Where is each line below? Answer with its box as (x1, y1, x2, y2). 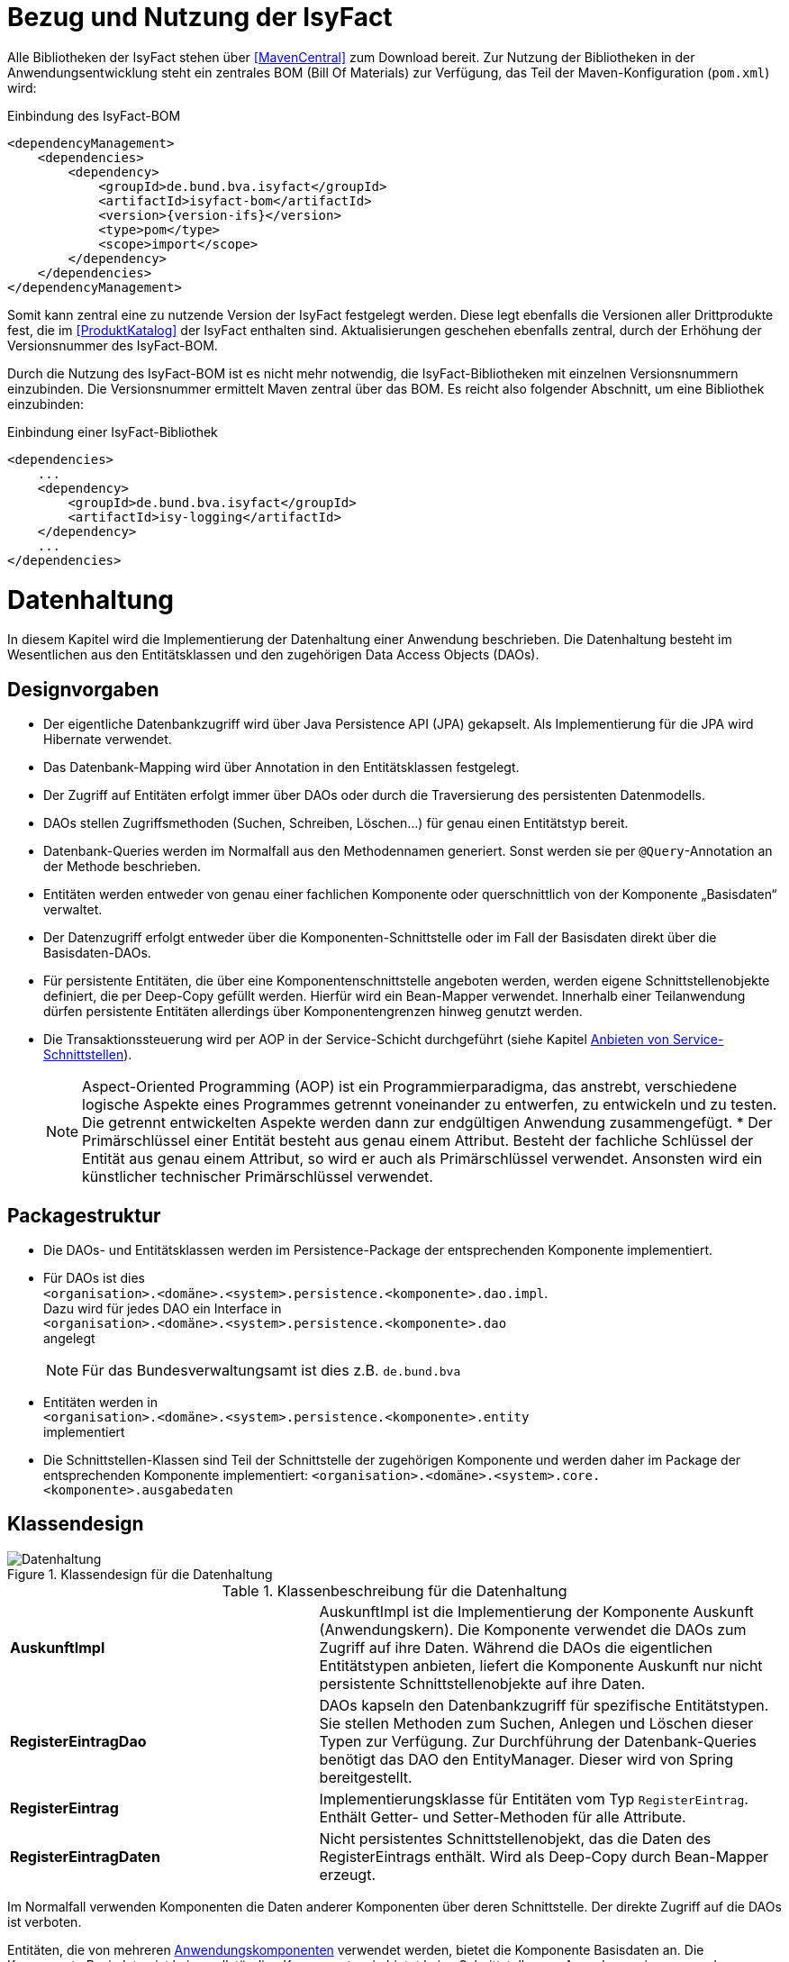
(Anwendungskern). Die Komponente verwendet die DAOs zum (319, 1620, 747, 1639)
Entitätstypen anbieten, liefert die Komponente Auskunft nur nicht (319, 1656, 763, 1675)
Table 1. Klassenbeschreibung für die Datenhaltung (222, 1581, 567, 1600)
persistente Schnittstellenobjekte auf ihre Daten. (319, 1674, 646, 1693)
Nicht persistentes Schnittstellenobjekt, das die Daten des (319, 1829, 712, 1848)
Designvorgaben (7, 677, 159, 701)
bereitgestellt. (319, 1767, 413, 1786)
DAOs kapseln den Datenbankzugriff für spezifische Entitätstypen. (319, 1695, 769, 1714)
